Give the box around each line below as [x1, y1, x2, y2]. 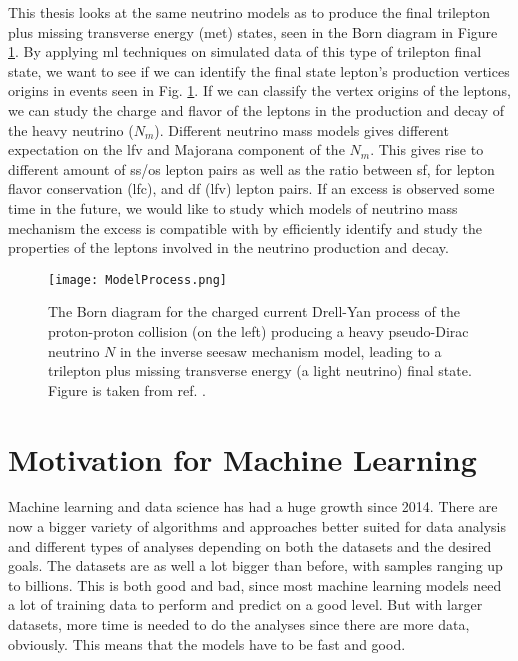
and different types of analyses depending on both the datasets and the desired [8, 535, 492, 556]
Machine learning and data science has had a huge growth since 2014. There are [8, 496, 498, 517]
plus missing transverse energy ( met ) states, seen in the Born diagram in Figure [8, 21, 498, 42]
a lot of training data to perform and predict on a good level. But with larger [8, 594, 483, 615]
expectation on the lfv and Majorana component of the [8, 139, 345, 160]
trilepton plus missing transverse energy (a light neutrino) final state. [48, 360, 472, 381]
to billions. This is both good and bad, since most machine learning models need [8, 574, 502, 595]
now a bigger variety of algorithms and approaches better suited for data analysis [8, 516, 507, 537]
